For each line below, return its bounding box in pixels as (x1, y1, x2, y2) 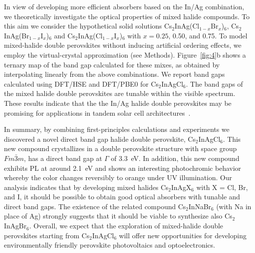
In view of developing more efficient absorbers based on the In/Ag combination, (4, 1, 244, 11)
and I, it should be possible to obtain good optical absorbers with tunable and (4, 191, 240, 202)
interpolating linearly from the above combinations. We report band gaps (4, 69, 225, 79)
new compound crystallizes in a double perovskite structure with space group (4, 143, 237, 154)
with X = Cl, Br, (196, 182, 248, 192)
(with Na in (216, 201, 252, 211)
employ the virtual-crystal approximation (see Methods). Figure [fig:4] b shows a (4, 49, 246, 60)
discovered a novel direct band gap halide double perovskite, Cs (4, 133, 196, 144)
